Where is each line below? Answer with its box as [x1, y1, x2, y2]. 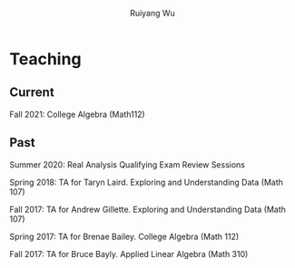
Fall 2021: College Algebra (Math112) [9, 109, 145, 120]
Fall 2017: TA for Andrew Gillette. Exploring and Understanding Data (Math [9, 204, 286, 215]
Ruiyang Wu [130, 8, 175, 18]
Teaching [9, 49, 82, 69]
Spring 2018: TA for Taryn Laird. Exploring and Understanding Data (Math [9, 177, 284, 187]
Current [9, 85, 54, 100]
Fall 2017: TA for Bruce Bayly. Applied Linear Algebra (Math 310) [9, 248, 249, 259]
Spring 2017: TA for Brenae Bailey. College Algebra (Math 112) [9, 231, 240, 242]
